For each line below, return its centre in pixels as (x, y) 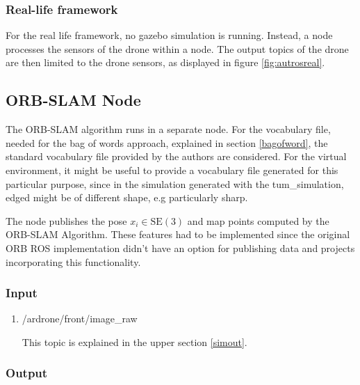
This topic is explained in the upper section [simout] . (134, 341)
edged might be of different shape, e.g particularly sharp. (127, 197)
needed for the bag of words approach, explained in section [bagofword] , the (167, 142)
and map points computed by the (258, 220)
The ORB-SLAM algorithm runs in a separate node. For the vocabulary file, (168, 129)
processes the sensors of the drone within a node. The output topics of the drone (177, 48)
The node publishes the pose (66, 220)
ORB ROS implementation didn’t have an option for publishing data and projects (180, 248)
